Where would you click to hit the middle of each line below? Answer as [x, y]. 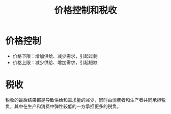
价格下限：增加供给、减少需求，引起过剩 [55, 56]
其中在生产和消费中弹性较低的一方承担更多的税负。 [67, 106]
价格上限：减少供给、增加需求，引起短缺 [55, 62]
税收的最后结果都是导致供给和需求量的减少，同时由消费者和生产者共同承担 [83, 100]
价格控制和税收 [85, 10]
